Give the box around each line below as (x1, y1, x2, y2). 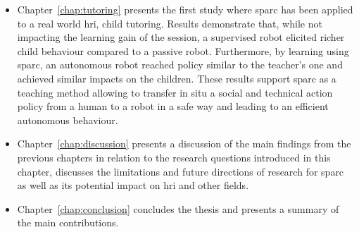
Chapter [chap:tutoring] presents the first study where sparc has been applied (17, 2, 353, 16)
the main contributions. (17, 215, 119, 230)
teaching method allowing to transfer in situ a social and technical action (17, 85, 333, 99)
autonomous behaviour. (17, 112, 118, 127)
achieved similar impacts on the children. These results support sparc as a (17, 71, 336, 85)
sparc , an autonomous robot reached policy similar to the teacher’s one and (17, 57, 343, 72)
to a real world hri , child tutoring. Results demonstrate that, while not (17, 16, 322, 30)
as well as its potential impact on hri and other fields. (17, 178, 249, 193)
